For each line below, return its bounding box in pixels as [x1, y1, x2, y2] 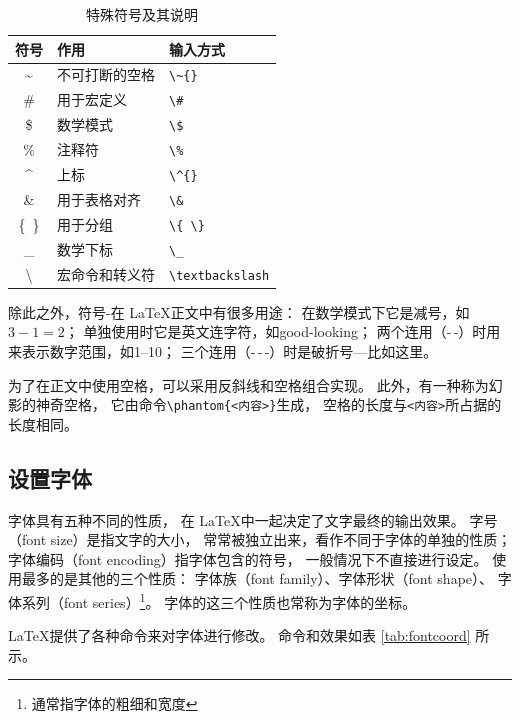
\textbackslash [169, 268, 270, 283]
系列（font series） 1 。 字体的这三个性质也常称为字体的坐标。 [21, 589, 417, 612]
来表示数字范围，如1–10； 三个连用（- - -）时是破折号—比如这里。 [8, 341, 438, 362]
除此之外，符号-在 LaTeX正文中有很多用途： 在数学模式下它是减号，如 [8, 301, 470, 322]
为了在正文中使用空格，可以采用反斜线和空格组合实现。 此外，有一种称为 [8, 374, 489, 395]
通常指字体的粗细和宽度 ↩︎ [31, 693, 198, 714]
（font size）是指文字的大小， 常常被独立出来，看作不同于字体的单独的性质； [8, 529, 512, 550]
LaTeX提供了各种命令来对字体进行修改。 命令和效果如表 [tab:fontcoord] [8, 625, 471, 646]
